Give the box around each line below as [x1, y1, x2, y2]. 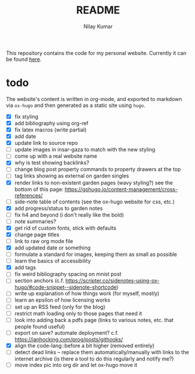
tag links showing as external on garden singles [14, 172, 130, 179]
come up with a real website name [14, 153, 97, 160]
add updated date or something [14, 244, 91, 251]
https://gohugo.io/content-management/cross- [64, 185, 178, 193]
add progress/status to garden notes [14, 205, 103, 212]
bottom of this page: [14, 185, 64, 193]
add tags [14, 264, 36, 271]
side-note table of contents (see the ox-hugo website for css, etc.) [14, 198, 175, 205]
